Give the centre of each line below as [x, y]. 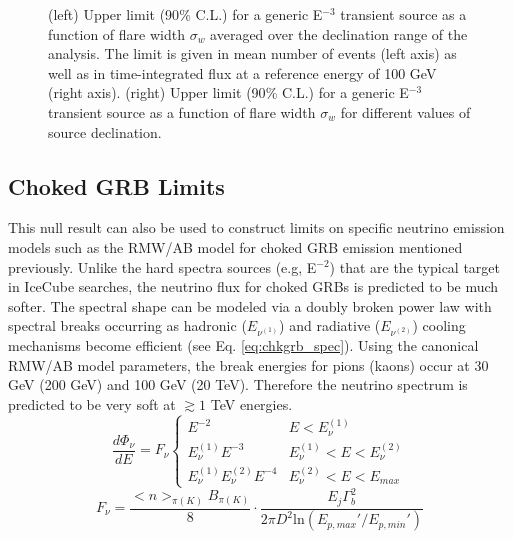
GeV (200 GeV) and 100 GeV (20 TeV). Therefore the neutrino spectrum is [238, 384]
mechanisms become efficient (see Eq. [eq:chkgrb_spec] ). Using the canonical [243, 344]
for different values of [405, 111]
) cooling [439, 325]
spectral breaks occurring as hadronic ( [127, 325]
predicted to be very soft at [92, 403]
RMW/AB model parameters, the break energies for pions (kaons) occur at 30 [248, 364]
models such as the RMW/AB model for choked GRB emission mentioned [235, 246]
